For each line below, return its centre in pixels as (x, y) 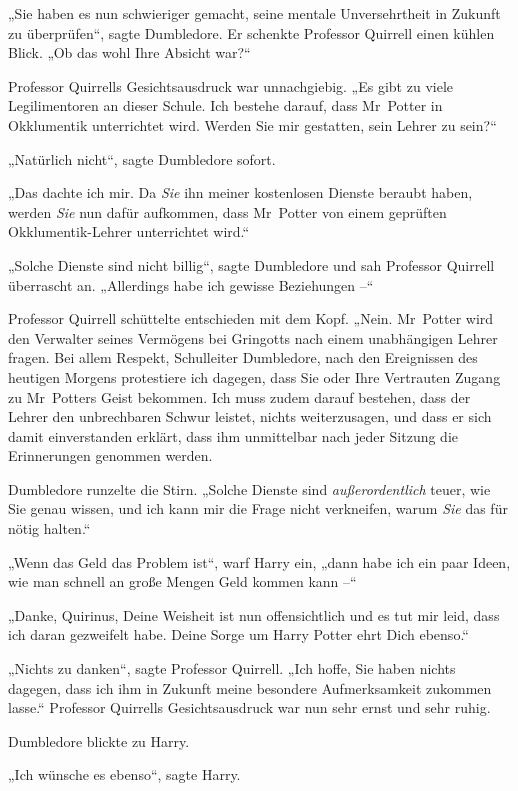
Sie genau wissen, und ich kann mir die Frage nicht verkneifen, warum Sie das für (258, 508)
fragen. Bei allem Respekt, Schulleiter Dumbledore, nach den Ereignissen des (243, 357)
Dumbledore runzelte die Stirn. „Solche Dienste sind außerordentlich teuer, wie (249, 488)
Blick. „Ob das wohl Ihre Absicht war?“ (129, 52)
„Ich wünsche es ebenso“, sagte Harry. (124, 774)
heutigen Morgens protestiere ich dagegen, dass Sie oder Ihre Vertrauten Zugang (254, 376)
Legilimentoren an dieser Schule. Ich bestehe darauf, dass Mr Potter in (225, 105)
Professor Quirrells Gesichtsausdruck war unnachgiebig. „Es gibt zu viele (230, 85)
